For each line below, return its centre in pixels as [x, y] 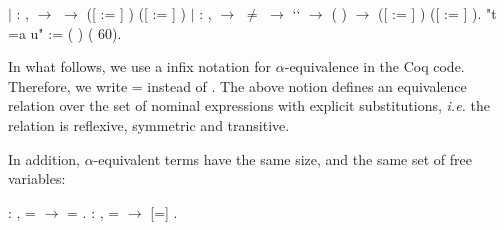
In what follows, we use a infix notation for [140, 66]
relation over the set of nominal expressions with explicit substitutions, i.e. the [249, 105]
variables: [37, 178]
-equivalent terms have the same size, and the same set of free [282, 158]
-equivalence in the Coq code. [374, 66]
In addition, [44, 158]
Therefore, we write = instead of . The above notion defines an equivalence [237, 85]
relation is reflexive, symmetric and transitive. [149, 124]
